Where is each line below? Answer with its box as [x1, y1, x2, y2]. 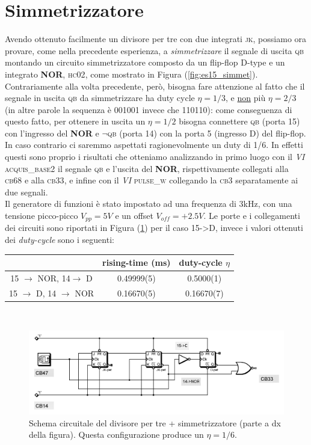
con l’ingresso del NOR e [5, 126, 99, 139]
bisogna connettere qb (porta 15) [179, 115, 300, 127]
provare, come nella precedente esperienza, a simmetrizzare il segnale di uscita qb [5, 44, 304, 57]
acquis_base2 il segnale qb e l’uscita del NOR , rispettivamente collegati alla [5, 162, 289, 174]
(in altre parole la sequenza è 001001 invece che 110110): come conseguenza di [5, 103, 292, 115]
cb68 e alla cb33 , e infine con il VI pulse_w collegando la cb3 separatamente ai [5, 174, 298, 186]
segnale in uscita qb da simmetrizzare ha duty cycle [5, 91, 195, 104]
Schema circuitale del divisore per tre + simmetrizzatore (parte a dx [29, 416, 281, 429]
